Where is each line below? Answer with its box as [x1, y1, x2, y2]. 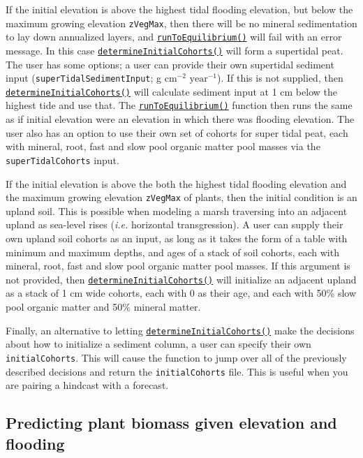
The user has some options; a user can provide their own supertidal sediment [6, 57, 334, 71]
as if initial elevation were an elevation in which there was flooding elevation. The [6, 112, 355, 126]
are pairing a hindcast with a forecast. [6, 378, 169, 392]
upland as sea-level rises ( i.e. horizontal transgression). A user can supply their [6, 217, 343, 232]
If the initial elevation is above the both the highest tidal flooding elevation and [6, 176, 347, 191]
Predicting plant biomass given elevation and [6, 412, 337, 434]
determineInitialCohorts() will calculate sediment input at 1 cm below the [6, 84, 337, 98]
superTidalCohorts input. [6, 152, 119, 167]
